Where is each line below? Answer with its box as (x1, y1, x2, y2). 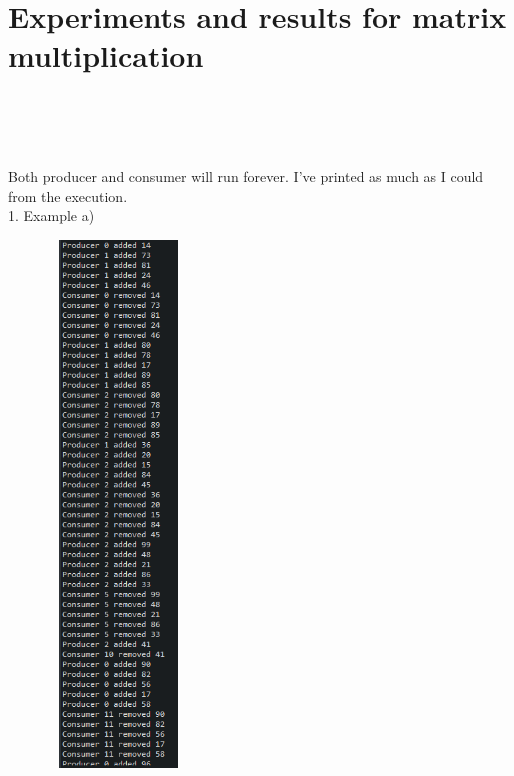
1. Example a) (8, 205, 95, 226)
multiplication (8, 35, 204, 76)
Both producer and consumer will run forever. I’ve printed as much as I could (8, 166, 484, 187)
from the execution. (8, 185, 128, 206)
